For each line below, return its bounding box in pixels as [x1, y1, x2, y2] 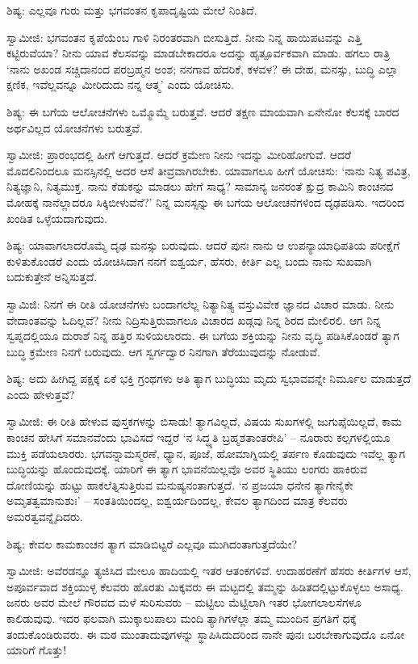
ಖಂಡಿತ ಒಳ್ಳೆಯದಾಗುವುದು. [6, 209, 107, 226]
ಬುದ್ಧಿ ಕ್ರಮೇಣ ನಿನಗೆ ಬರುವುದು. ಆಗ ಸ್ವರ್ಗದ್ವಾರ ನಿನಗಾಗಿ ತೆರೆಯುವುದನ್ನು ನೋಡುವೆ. [6, 343, 320, 359]
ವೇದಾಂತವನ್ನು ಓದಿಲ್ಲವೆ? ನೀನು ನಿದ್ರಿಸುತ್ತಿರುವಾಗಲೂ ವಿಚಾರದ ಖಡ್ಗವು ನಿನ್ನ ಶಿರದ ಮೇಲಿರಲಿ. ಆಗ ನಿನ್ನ [6, 311, 381, 328]
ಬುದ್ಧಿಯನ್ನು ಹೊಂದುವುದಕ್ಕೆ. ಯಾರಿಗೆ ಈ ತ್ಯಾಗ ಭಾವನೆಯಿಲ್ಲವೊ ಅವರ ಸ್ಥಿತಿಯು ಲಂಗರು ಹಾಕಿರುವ [6, 460, 367, 477]
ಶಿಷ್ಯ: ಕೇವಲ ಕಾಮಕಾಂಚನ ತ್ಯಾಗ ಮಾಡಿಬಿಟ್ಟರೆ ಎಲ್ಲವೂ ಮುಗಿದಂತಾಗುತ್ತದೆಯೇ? [6, 535, 298, 552]
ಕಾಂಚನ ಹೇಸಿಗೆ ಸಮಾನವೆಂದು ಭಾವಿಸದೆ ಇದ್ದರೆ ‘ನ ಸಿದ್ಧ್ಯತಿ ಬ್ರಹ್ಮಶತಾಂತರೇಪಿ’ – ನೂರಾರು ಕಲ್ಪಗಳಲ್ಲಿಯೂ [6, 429, 391, 446]
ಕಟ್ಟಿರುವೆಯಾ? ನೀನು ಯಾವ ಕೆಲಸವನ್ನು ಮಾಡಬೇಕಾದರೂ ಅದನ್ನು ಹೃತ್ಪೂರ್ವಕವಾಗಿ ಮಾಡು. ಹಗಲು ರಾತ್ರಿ [6, 44, 391, 61]
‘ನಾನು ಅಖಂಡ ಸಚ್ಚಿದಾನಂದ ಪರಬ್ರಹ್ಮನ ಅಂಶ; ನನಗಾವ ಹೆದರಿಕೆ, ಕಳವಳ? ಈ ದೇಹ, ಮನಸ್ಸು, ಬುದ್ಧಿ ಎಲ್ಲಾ [6, 60, 399, 77]
